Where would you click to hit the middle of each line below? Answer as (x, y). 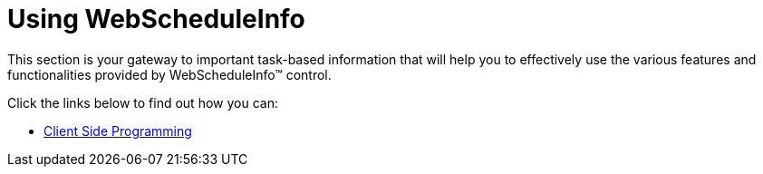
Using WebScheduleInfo (156, 19)
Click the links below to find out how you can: (143, 102)
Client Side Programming (118, 130)
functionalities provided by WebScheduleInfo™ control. (169, 74)
